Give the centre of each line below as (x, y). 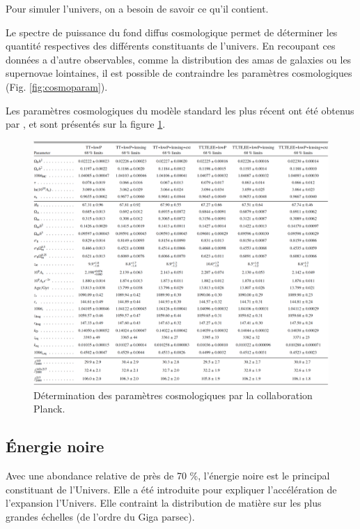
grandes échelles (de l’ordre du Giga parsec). (100, 516)
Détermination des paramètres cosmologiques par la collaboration (173, 395)
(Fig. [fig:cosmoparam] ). (57, 86)
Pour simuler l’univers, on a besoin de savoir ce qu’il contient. (137, 8)
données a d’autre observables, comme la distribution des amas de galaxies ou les (179, 59)
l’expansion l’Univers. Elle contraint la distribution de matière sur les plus (164, 503)
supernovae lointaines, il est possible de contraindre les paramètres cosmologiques (179, 73)
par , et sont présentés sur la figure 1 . (86, 124)
